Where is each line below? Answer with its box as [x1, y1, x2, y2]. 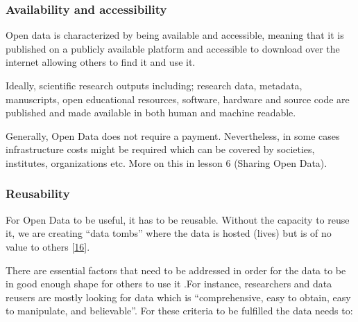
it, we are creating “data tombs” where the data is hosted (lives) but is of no [6, 226, 332, 240]
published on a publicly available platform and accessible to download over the [6, 41, 340, 55]
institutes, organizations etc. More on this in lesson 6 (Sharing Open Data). [6, 155, 327, 170]
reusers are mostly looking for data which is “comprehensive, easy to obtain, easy [6, 289, 351, 304]
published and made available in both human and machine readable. [6, 105, 296, 120]
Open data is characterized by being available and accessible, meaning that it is [6, 28, 344, 42]
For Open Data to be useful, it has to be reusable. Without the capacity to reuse [6, 212, 350, 226]
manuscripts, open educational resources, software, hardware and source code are [6, 91, 350, 106]
